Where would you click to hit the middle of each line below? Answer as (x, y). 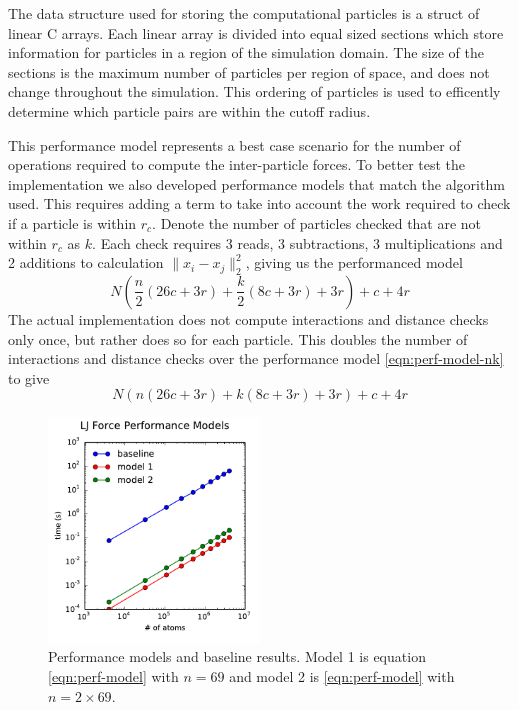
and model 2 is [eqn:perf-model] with (342, 675)
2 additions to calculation (86, 262)
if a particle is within (72, 222)
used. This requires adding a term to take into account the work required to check (259, 203)
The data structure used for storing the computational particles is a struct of (244, 13)
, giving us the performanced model (354, 262)
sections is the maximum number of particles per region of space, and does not (249, 71)
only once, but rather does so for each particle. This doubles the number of (238, 338)
